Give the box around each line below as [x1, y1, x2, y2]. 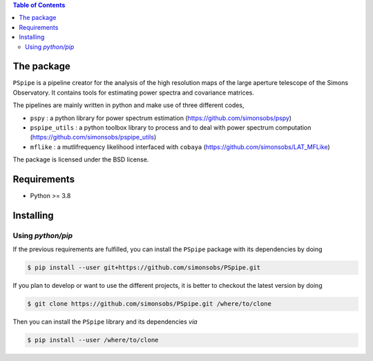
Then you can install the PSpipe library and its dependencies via [12, 318, 198, 326]
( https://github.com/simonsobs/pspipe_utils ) [30, 133, 157, 142]
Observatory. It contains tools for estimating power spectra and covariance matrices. [12, 88, 255, 97]
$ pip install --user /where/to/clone [27, 336, 159, 344]
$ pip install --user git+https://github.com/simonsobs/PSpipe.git [27, 264, 261, 272]
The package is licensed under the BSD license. [12, 155, 149, 164]
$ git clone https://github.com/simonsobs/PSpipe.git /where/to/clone [27, 300, 272, 308]
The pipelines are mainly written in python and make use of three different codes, [12, 101, 245, 110]
